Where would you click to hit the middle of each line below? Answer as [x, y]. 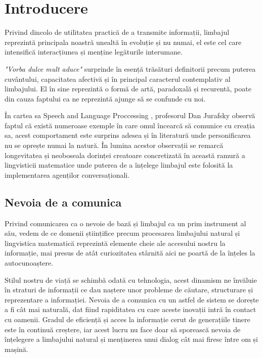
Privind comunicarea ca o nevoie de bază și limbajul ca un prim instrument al [125, 223]
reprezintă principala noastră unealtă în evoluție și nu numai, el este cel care [123, 42]
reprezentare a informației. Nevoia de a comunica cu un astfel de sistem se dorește [132, 299]
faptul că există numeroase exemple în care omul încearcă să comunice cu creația [130, 125]
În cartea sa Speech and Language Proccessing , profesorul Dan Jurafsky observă [130, 115]
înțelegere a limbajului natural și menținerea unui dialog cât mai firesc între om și [131, 339]
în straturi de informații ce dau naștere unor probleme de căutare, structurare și [129, 290]
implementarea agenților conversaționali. [67, 174]
